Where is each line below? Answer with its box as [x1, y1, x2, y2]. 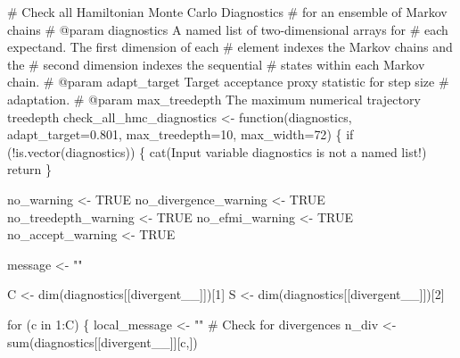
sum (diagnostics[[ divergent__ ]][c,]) [7, 332, 198, 351]
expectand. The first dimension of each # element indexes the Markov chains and [7, 37, 453, 56]
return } [7, 160, 52, 179]
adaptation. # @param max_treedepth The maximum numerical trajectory [7, 89, 421, 108]
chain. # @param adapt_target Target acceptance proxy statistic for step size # [7, 72, 449, 91]
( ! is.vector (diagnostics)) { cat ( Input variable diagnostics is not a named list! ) [7, 142, 427, 161]
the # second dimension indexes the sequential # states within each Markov [7, 54, 425, 73]
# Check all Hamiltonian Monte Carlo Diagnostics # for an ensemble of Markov [7, 3, 448, 21]
